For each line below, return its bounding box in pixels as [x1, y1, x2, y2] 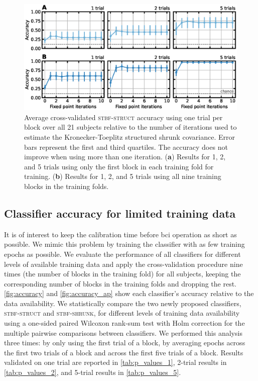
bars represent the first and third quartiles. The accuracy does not [24, 141, 228, 152]
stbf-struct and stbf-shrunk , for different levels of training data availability [4, 308, 240, 318]
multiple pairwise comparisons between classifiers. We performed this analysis [4, 327, 242, 338]
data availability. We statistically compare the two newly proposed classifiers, [4, 298, 241, 308]
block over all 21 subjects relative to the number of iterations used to [24, 122, 237, 132]
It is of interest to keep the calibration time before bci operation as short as [4, 229, 237, 239]
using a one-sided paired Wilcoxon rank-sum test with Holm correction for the [4, 318, 245, 328]
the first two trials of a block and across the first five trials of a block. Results [4, 347, 243, 357]
